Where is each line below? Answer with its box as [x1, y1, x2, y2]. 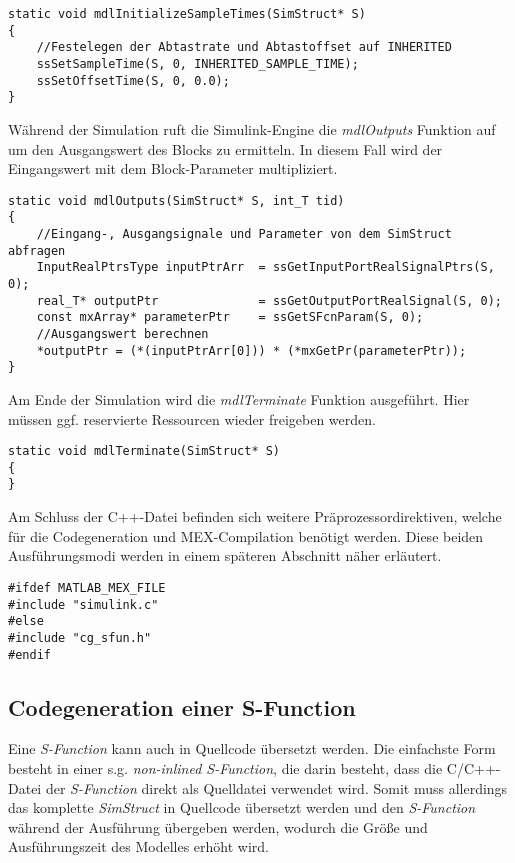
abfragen [8, 243, 66, 258]
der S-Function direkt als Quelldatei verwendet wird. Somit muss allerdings [45, 777, 508, 798]
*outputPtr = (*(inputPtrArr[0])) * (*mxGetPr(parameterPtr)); [36, 343, 467, 358]
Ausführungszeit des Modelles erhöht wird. [8, 836, 270, 857]
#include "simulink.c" [8, 597, 159, 612]
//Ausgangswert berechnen [36, 326, 209, 341]
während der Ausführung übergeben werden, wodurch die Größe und [8, 816, 428, 837]
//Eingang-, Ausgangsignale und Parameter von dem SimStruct [36, 227, 452, 242]
